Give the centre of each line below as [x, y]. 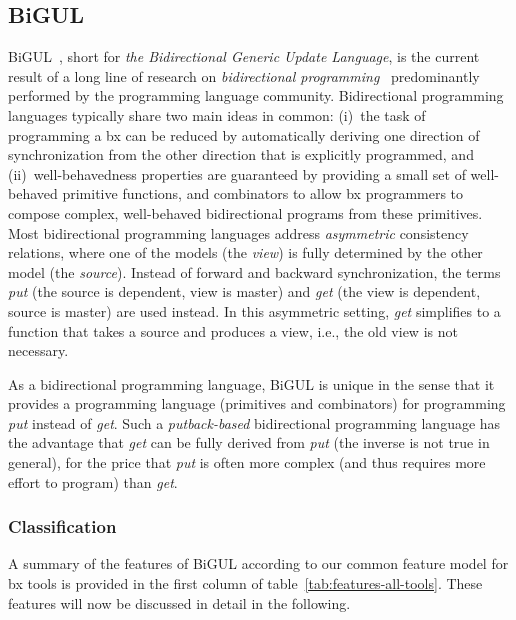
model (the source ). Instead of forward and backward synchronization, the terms [254, 271]
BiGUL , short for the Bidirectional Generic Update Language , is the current [244, 56]
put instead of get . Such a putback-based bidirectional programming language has [254, 422]
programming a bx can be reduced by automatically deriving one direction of [244, 134]
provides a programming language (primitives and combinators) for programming [257, 403]
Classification [62, 526]
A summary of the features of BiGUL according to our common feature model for [258, 563]
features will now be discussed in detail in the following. [179, 602]
